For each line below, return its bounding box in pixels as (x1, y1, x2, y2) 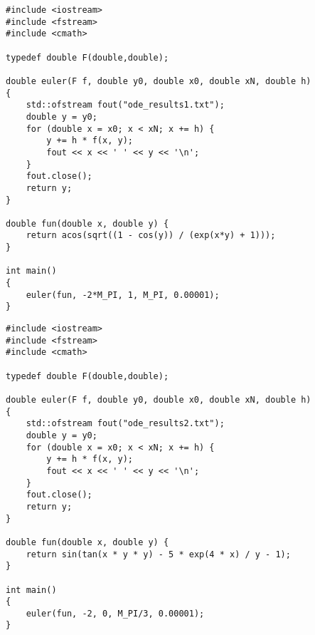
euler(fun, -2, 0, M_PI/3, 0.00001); (26, 608, 205, 619)
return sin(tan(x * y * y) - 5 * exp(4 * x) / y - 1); (26, 549, 291, 559)
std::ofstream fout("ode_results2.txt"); (26, 418, 225, 429)
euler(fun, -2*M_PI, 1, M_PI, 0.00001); (26, 289, 220, 300)
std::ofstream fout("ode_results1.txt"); (26, 100, 225, 110)
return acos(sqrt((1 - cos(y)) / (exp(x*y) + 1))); (26, 230, 276, 241)
